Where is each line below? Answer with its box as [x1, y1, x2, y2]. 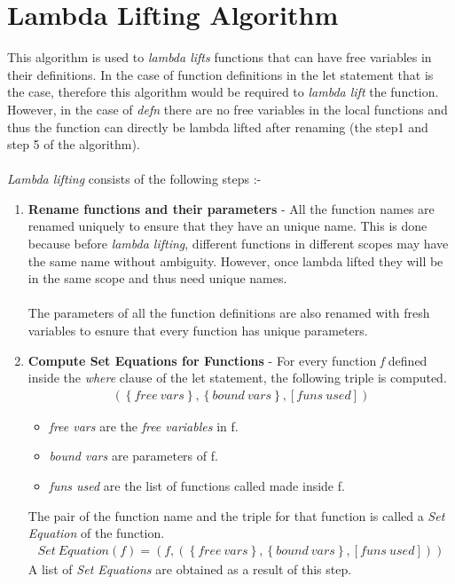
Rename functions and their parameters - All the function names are [27, 199, 435, 217]
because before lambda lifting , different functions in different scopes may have [27, 234, 449, 253]
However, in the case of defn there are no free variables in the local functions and [7, 99, 448, 118]
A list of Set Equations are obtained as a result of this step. [27, 559, 352, 578]
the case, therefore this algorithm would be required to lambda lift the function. [7, 83, 439, 101]
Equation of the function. [27, 524, 165, 542]
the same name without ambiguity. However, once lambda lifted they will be [27, 251, 443, 270]
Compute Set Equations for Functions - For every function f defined [27, 351, 428, 369]
